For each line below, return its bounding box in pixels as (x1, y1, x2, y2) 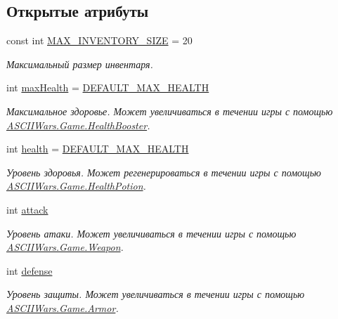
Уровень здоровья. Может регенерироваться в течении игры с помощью (6, 164, 321, 179)
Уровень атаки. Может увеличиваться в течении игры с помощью (6, 226, 297, 240)
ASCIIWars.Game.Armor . (6, 300, 119, 315)
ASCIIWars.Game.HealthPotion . (6, 178, 146, 193)
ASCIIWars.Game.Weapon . (6, 240, 124, 254)
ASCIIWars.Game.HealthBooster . (6, 117, 150, 132)
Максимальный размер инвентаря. (6, 56, 153, 71)
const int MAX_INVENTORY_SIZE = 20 (6, 33, 193, 48)
